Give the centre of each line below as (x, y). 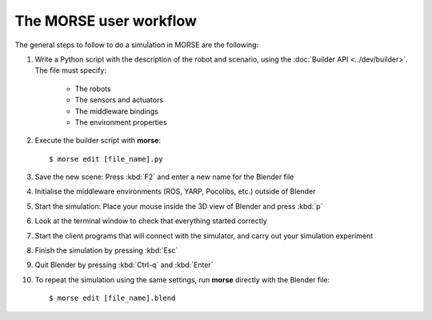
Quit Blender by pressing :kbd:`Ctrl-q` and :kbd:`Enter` (124, 265)
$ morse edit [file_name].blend (112, 298)
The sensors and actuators (119, 100)
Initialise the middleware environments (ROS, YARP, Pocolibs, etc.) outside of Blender (175, 191)
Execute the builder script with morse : (98, 141)
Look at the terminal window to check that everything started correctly (151, 221)
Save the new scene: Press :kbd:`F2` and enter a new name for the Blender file (164, 177)
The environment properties (121, 122)
